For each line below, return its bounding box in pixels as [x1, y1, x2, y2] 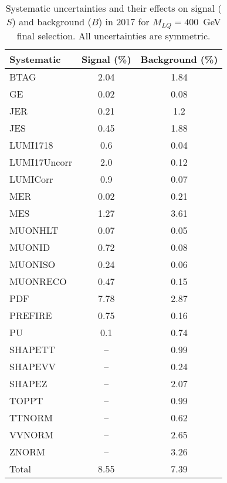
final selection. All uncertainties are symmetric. [16, 28, 211, 42]
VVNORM [9, 427, 53, 441]
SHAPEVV [9, 359, 56, 373]
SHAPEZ [9, 376, 48, 390]
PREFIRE [9, 308, 52, 322]
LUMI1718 [9, 137, 53, 152]
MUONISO [9, 257, 56, 271]
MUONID [9, 240, 50, 254]
